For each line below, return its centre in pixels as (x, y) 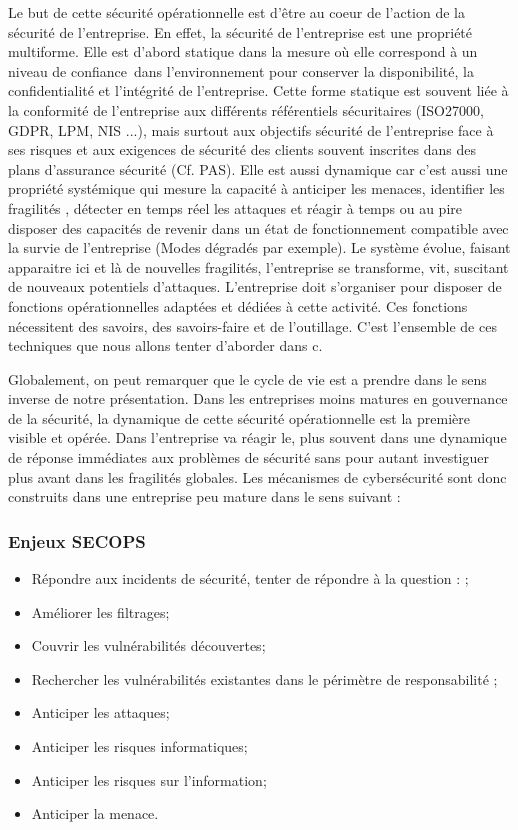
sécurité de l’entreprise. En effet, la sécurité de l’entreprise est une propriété (240, 31)
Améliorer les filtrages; (100, 611)
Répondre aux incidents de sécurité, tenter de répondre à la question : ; (250, 578)
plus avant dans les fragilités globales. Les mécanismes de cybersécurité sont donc (257, 476)
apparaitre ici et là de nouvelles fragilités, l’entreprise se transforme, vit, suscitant (258, 266)
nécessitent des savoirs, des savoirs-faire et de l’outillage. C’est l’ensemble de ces (252, 325)
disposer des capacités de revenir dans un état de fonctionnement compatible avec (258, 227)
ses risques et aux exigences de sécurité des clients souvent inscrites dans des (242, 149)
